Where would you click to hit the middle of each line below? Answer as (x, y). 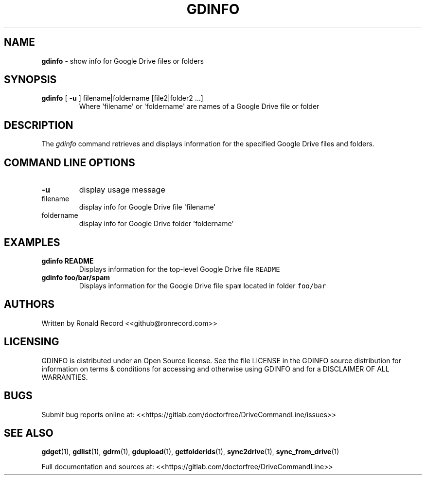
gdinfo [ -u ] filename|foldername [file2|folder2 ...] (122, 98)
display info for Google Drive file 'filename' (147, 207)
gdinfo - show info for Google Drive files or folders (123, 61)
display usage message (122, 190)
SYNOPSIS (30, 80)
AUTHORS (29, 304)
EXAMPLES (32, 242)
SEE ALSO (29, 433)
